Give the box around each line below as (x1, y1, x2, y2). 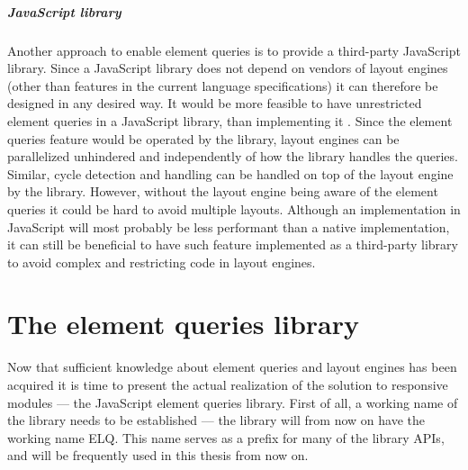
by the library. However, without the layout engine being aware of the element (7, 182, 438, 201)
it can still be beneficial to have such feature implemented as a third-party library (7, 235, 458, 254)
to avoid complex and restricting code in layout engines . (7, 252, 316, 271)
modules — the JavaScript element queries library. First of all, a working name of (7, 393, 458, 411)
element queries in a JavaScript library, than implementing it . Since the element (7, 111, 453, 130)
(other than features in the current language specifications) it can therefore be (7, 76, 438, 95)
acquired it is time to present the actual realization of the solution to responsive (7, 375, 448, 393)
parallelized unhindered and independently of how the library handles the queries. (7, 147, 458, 166)
